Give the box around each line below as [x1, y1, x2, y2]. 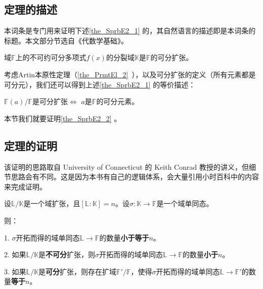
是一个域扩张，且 [23, 198, 80, 209]
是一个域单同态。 [156, 198, 213, 209]
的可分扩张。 [150, 52, 193, 63]
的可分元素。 [96, 96, 139, 107]
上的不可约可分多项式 [15, 52, 86, 63]
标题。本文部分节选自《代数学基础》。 [4, 35, 128, 45]
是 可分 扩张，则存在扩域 [38, 266, 117, 276]
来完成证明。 [4, 181, 47, 191]
